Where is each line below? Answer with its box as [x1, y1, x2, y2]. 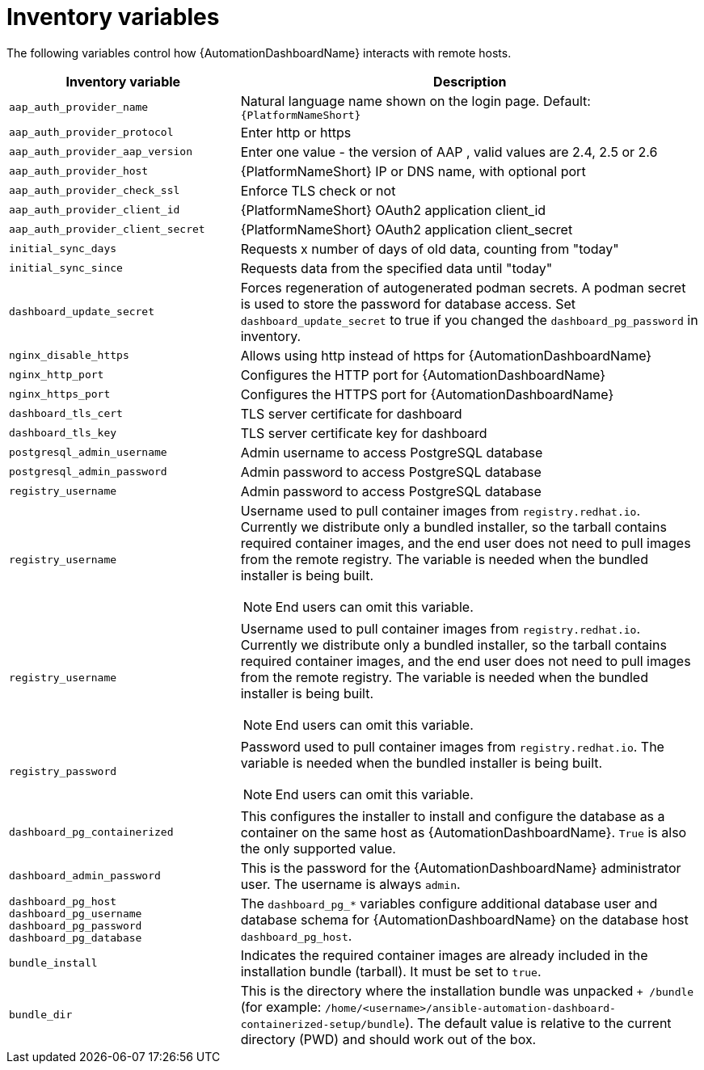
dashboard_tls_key [9, 427, 117, 440]
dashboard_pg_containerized [9, 826, 174, 839]
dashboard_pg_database [9, 931, 142, 944]
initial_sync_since [9, 262, 123, 275]
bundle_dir [9, 1009, 73, 1022]
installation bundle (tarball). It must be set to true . [240, 963, 542, 979]
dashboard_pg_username [9, 907, 142, 920]
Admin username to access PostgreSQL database [240, 444, 543, 461]
